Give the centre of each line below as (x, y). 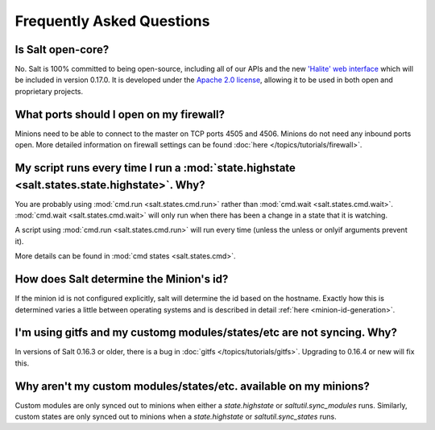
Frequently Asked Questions (112, 21)
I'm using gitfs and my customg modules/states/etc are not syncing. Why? (206, 333)
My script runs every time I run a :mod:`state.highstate (155, 168)
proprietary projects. (49, 91)
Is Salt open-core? (62, 50)
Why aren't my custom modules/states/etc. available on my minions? (193, 386)
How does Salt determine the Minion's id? (122, 279)
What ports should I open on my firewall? (120, 114)
